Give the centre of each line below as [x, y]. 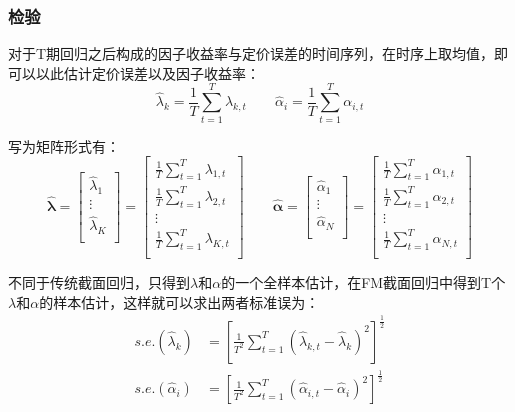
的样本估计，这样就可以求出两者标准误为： [179, 301]
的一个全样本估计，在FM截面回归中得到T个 [363, 282]
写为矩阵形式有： [64, 145]
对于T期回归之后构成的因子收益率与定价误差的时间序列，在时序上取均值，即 [258, 53]
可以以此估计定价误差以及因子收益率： [134, 72]
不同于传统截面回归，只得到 [99, 282]
